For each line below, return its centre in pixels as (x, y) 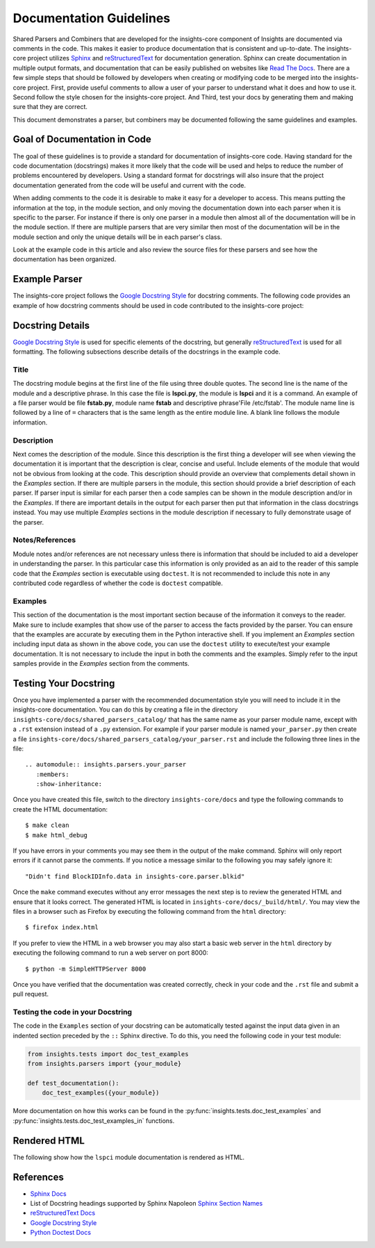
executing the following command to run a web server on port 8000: (110, 953)
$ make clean (47, 826)
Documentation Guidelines (92, 18)
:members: (52, 774)
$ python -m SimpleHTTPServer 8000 (86, 969)
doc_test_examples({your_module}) (101, 1093)
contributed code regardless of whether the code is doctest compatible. (118, 583)
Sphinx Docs (48, 1193)
